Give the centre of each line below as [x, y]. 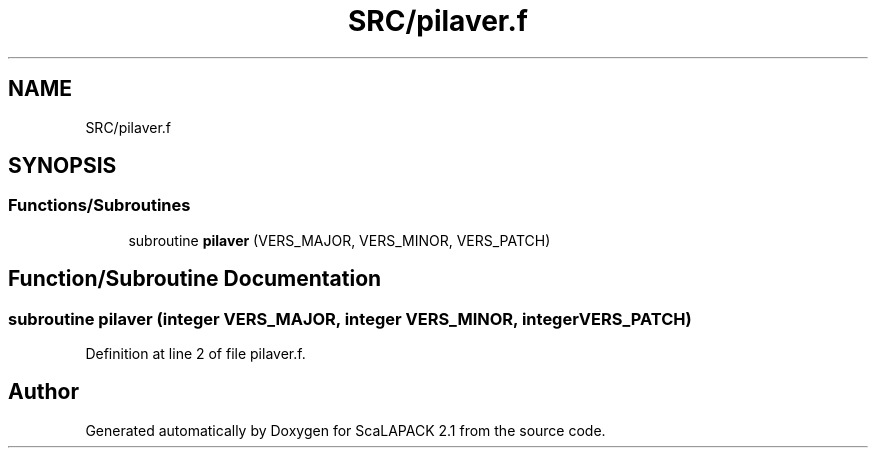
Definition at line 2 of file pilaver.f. [195, 354]
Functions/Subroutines [99, 205]
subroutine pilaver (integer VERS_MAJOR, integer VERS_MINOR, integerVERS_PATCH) [350, 318]
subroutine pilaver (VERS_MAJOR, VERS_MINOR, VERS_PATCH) [339, 240]
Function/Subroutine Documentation [195, 279]
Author [43, 392]
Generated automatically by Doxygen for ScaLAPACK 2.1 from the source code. [345, 430]
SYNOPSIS [62, 166]
